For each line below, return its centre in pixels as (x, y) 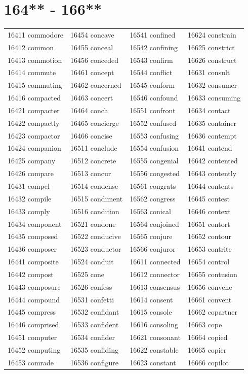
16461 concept (92, 72)
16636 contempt (212, 135)
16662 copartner (213, 312)
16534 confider (93, 337)
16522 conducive (96, 236)
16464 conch (89, 110)
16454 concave (92, 34)
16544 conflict (151, 72)
